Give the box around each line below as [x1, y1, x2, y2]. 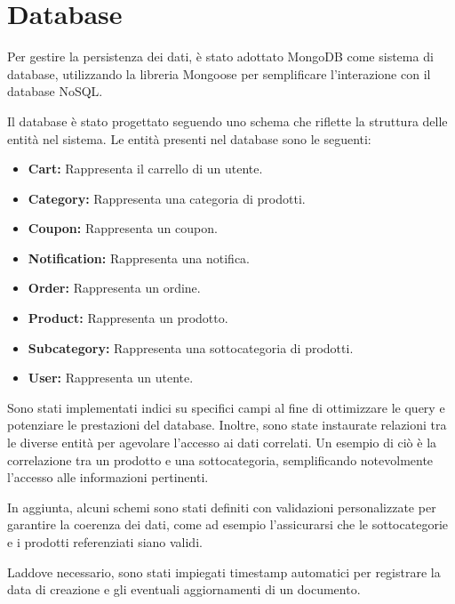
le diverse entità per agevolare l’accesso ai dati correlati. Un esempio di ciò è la [7, 433, 437, 452]
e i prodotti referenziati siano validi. [7, 533, 203, 551]
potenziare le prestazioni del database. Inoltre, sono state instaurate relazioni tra [7, 415, 447, 434]
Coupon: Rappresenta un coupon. [28, 219, 218, 238]
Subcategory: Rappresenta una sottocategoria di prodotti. [28, 338, 354, 357]
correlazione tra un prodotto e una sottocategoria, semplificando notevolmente [7, 450, 434, 469]
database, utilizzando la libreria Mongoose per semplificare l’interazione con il [7, 64, 431, 83]
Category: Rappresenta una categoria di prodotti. [28, 189, 306, 207]
